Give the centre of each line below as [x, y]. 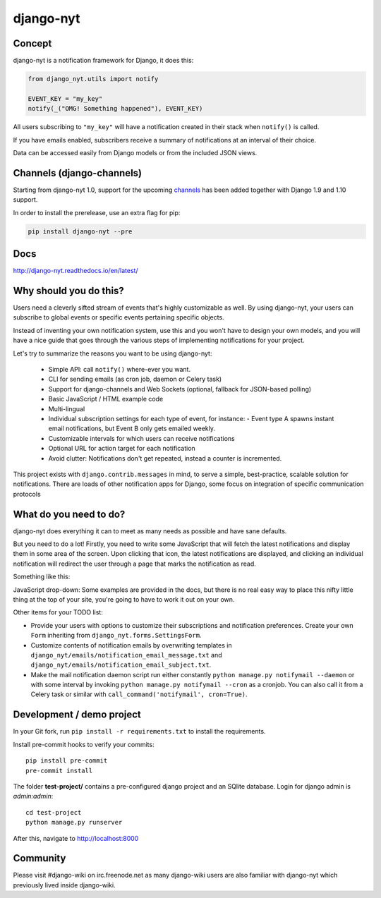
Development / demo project [77, 715]
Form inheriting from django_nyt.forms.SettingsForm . [116, 636]
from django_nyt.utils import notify [93, 79]
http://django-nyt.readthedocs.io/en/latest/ [75, 271]
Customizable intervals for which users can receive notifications [142, 438]
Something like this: [42, 577]
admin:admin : [33, 796]
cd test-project [54, 812]
